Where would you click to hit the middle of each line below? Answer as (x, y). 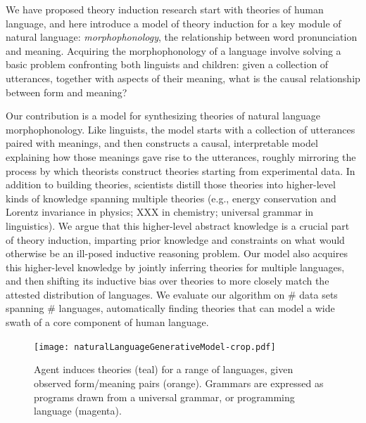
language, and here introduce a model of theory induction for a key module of (173, 23)
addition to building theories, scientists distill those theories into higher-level (171, 184)
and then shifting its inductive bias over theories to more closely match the (168, 281)
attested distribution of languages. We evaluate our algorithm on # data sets (172, 294)
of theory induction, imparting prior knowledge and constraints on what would (175, 239)
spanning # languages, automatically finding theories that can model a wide (170, 308)
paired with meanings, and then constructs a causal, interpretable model (162, 143)
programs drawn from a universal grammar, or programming (164, 397)
